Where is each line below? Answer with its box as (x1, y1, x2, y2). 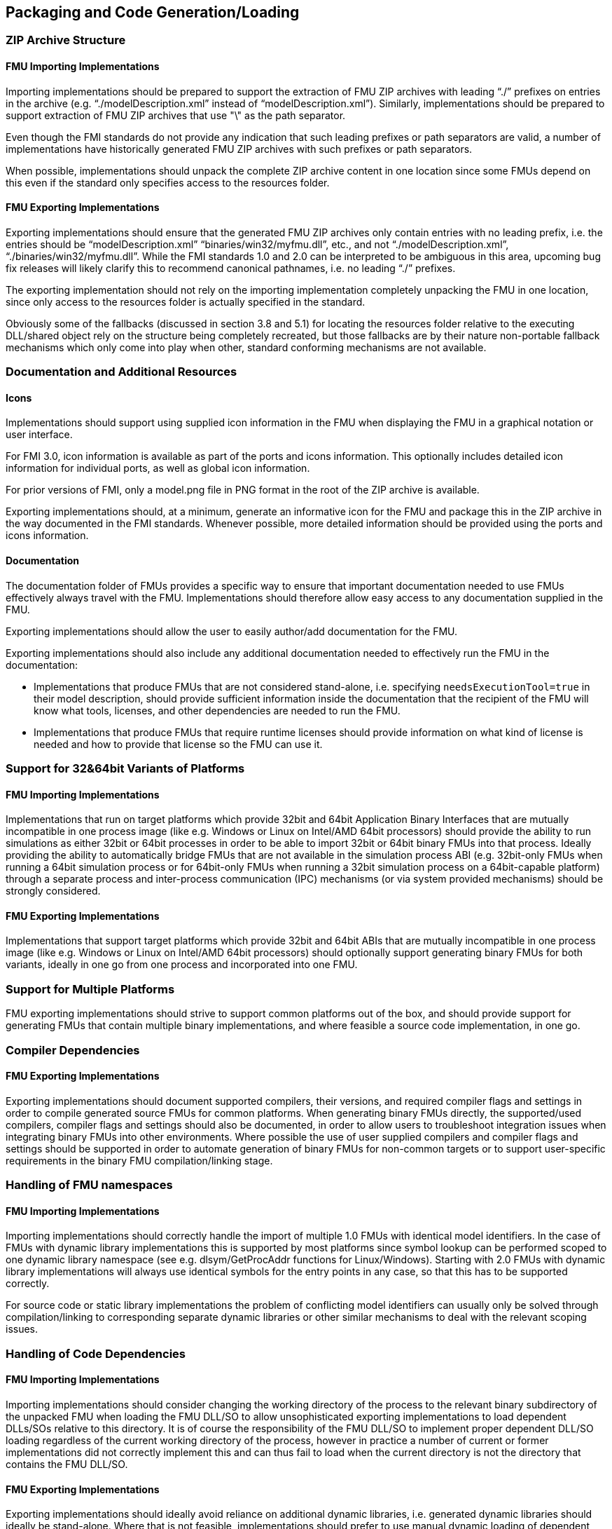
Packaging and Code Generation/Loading (6, 4, 300, 21)
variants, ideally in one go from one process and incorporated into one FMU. (6, 958, 358, 971)
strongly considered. (6, 885, 101, 897)
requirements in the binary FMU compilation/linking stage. (6, 1154, 273, 1167)
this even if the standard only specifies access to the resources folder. (6, 176, 330, 189)
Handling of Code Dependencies (6, 1346, 186, 1361)
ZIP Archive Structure (6, 33, 126, 48)
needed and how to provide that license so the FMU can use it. (34, 738, 323, 750)
